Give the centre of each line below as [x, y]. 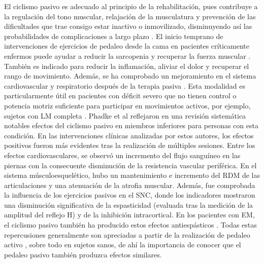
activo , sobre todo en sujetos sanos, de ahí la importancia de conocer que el [123, 245]
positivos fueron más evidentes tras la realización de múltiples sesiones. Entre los [130, 145]
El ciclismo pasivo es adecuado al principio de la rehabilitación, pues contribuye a [131, 6]
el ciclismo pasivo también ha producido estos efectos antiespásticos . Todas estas [130, 225]
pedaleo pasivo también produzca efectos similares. [83, 254]
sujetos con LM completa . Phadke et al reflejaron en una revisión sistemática [125, 115]
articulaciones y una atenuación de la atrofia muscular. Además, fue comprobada [130, 185]
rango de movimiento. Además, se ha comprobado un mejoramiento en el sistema [130, 76]
